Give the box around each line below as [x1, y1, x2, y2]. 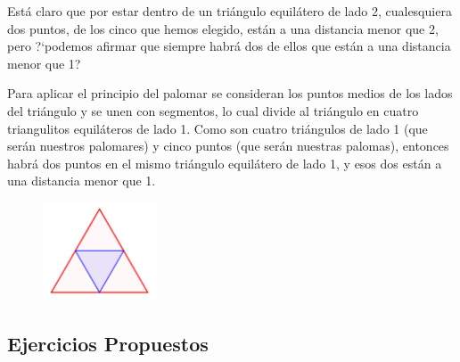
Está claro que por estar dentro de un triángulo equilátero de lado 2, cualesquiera [7, 2, 452, 20]
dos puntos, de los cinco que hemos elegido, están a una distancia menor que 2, [7, 19, 439, 37]
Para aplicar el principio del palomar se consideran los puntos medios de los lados [7, 84, 453, 103]
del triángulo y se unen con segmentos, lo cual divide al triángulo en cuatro [7, 101, 419, 119]
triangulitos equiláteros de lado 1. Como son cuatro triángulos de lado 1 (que [7, 119, 428, 137]
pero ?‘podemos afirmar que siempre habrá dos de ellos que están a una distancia [7, 37, 451, 55]
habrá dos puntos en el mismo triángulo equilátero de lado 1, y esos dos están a [7, 153, 442, 172]
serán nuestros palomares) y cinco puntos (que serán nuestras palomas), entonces [7, 136, 449, 155]
